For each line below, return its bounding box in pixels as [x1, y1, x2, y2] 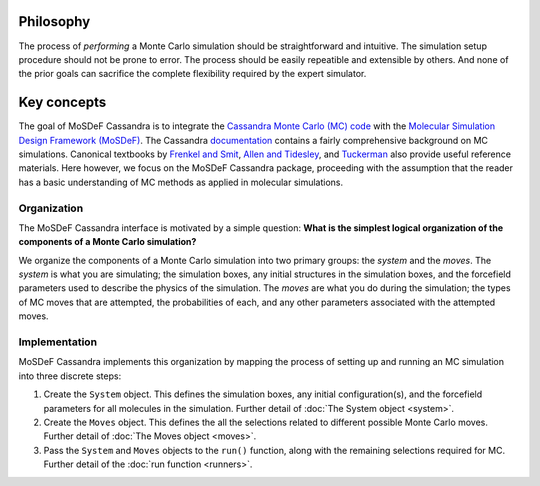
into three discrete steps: [18, 370, 122, 382]
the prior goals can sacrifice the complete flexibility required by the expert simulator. [18, 68, 367, 80]
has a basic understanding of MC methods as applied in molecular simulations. [18, 176, 344, 188]
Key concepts [18, 94, 107, 111]
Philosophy [18, 13, 91, 30]
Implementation [18, 335, 98, 349]
